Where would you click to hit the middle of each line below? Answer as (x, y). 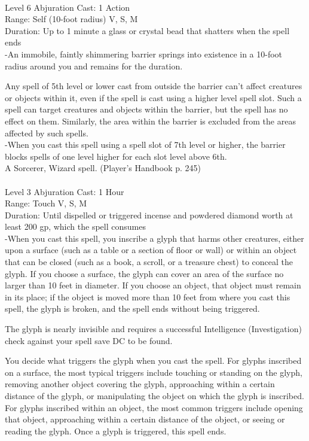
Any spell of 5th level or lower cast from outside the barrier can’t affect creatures (154, 86)
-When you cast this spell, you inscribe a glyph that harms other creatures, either (154, 238)
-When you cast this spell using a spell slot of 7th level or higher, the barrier (145, 145)
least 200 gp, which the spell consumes (75, 226)
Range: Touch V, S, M (46, 203)
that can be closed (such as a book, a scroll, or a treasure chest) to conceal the (149, 262)
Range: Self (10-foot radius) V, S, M (71, 19)
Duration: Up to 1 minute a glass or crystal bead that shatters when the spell (147, 30)
